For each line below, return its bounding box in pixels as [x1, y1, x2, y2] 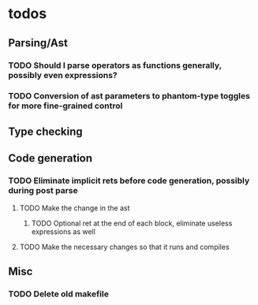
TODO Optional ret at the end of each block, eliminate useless [31, 218, 233, 228]
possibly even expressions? [8, 69, 118, 80]
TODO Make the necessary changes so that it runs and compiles [19, 242, 230, 251]
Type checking [8, 125, 83, 138]
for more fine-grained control [8, 100, 123, 111]
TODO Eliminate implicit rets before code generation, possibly [8, 175, 250, 186]
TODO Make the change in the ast [19, 203, 130, 213]
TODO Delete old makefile [8, 288, 109, 299]
